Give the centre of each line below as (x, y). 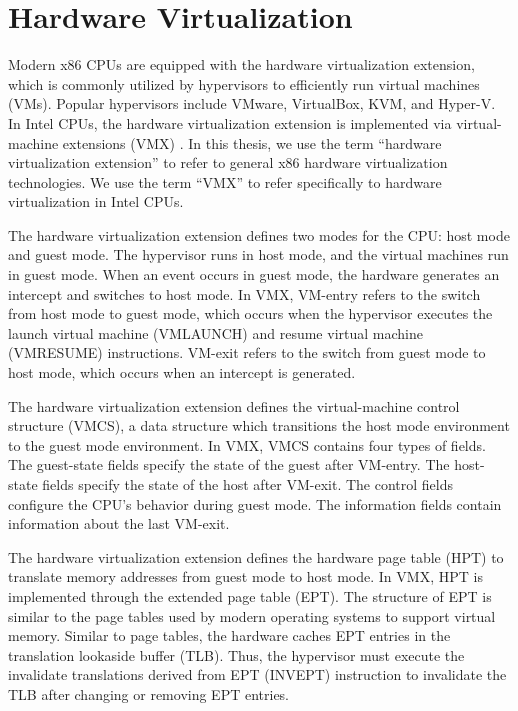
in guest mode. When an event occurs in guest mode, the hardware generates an (254, 274)
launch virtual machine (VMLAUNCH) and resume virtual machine (215, 332)
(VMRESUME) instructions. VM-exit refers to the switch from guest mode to (247, 352)
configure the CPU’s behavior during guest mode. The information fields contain (255, 503)
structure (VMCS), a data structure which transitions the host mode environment (259, 425)
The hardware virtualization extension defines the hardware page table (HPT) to (256, 556)
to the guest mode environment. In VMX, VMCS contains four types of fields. (247, 444)
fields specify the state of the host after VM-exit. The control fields (248, 484)
